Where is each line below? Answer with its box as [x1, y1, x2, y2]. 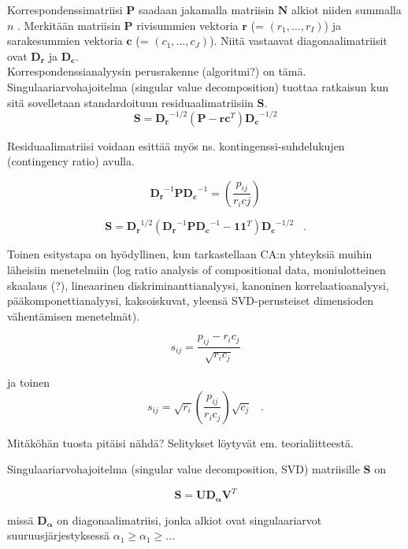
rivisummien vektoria [136, 17, 239, 33]
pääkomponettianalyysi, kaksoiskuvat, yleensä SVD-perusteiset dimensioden [7, 292, 374, 309]
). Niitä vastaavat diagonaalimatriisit [210, 32, 388, 49]
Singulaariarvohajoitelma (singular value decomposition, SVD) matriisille [7, 461, 360, 477]
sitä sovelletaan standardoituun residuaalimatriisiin [7, 94, 254, 110]
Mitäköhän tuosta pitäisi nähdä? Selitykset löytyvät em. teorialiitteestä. [7, 434, 354, 451]
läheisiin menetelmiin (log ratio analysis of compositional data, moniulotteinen [7, 261, 386, 277]
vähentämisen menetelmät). [7, 307, 140, 324]
